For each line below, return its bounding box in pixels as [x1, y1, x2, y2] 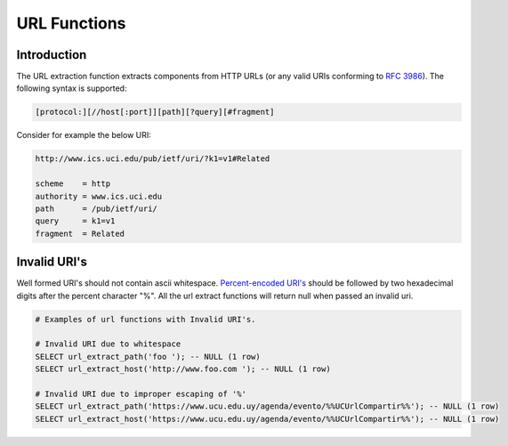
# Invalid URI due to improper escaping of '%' [35, 388, 246, 399]
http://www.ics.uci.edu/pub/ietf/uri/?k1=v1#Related [35, 154, 270, 164]
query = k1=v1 [35, 216, 116, 226]
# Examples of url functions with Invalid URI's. [35, 314, 256, 324]
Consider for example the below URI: [16, 130, 151, 141]
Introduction [16, 47, 87, 62]
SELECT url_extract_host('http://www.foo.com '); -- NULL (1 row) [35, 364, 331, 374]
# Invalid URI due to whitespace [35, 339, 181, 349]
